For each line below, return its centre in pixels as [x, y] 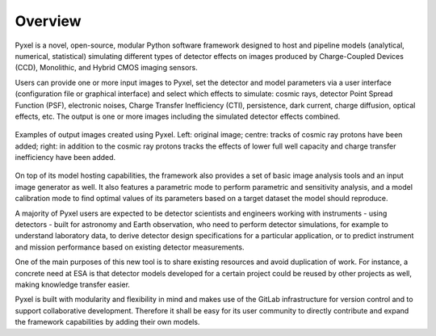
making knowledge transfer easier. [73, 284]
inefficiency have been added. [65, 157]
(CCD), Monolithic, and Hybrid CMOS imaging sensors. [106, 68]
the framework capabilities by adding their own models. [107, 322]
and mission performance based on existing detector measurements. [130, 247]
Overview [48, 21]
